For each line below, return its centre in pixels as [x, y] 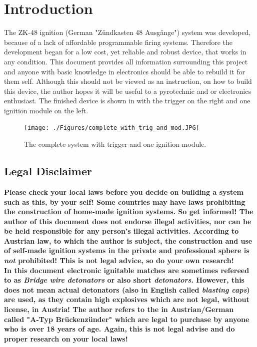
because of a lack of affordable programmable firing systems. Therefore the [118, 42]
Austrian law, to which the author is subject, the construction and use [128, 240]
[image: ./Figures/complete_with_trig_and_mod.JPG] [112, 128]
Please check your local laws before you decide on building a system [124, 191]
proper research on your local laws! [66, 338]
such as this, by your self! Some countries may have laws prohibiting [125, 201]
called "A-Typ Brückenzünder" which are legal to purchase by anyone [127, 319]
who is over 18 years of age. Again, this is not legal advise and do [119, 329]
